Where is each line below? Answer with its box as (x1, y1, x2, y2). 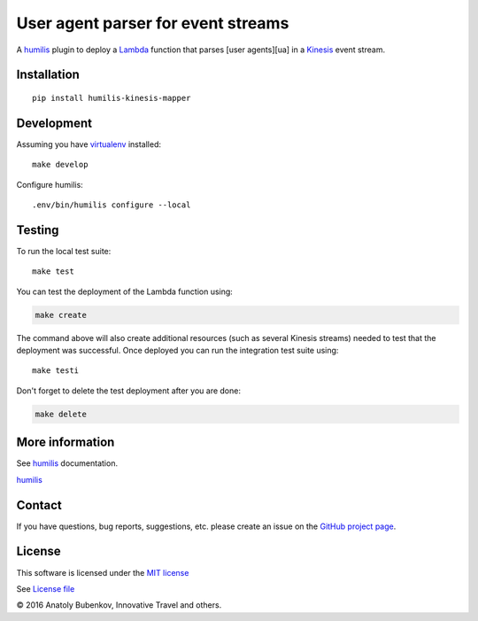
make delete (35, 408, 88, 419)
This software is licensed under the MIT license (16, 567, 189, 578)
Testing (16, 222, 59, 237)
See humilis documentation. (16, 458, 119, 469)
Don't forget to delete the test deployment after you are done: (16, 385, 241, 396)
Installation (16, 67, 80, 82)
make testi (32, 366, 80, 376)
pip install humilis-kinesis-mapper (32, 93, 191, 103)
